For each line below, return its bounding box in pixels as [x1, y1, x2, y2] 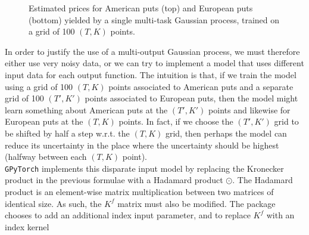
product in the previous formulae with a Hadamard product [5, 174, 223, 186]
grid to [274, 115, 299, 128]
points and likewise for [208, 103, 291, 116]
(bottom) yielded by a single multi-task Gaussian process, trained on [29, 13, 280, 26]
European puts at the [5, 115, 83, 128]
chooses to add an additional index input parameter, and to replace [5, 209, 251, 221]
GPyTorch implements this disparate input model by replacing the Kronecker [5, 162, 284, 174]
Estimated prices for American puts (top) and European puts [29, 2, 253, 14]
